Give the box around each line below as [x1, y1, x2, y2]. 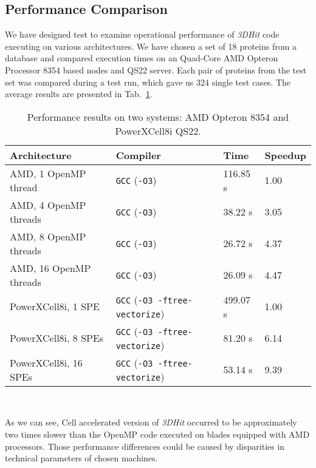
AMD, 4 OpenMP [10, 197, 86, 212]
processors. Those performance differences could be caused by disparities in [5, 439, 285, 452]
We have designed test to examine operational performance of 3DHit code [5, 28, 280, 41]
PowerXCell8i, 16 [10, 355, 83, 370]
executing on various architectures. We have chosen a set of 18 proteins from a [5, 39, 297, 52]
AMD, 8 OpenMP [10, 229, 86, 243]
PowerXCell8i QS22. [115, 123, 201, 138]
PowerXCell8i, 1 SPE [10, 299, 100, 314]
